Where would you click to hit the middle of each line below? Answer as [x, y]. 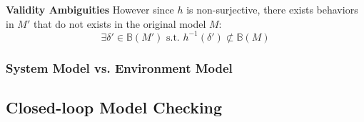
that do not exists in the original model [120, 23]
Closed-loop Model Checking [114, 107]
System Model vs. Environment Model [119, 67]
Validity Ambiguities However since [90, 9]
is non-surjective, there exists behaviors [272, 9]
